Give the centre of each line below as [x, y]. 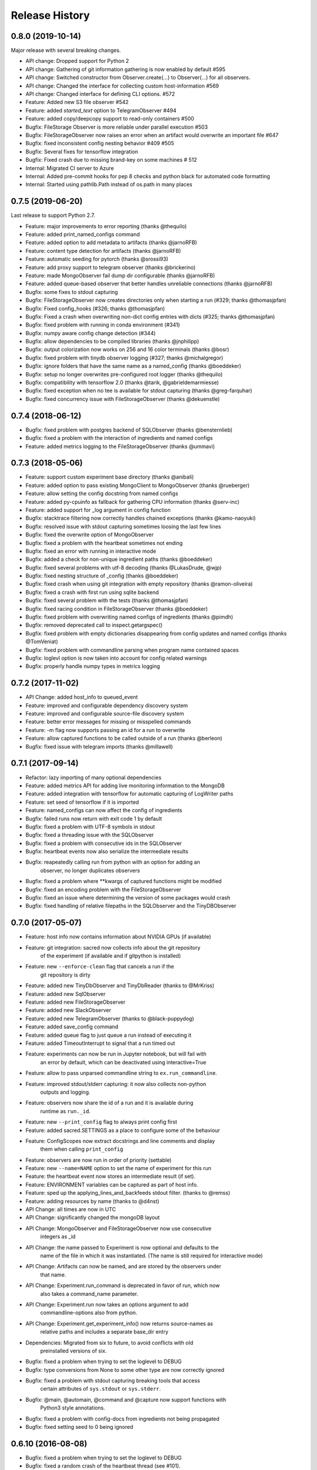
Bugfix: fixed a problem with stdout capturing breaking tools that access [113, 1381]
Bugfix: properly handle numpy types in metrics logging [93, 666]
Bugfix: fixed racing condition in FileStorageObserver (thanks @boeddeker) [117, 609]
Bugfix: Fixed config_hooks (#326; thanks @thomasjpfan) [95, 308]
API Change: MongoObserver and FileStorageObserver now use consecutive [118, 1228]
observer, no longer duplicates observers [90, 870]
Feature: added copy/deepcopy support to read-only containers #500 [110, 119]
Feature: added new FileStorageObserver [75, 1002]
